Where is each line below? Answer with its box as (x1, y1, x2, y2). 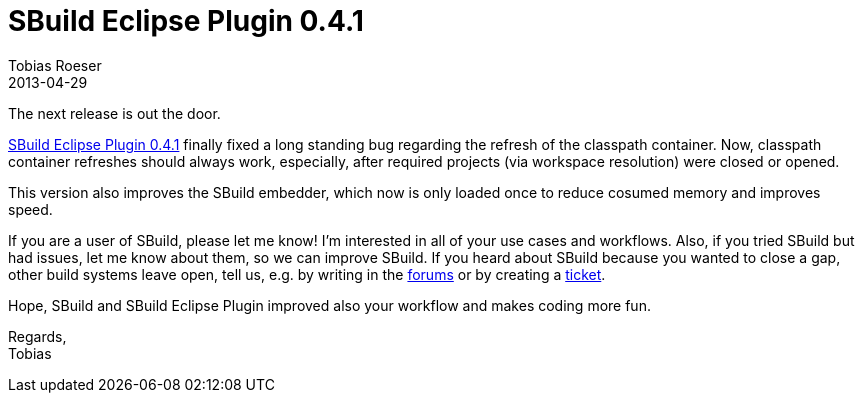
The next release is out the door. (8, 104, 221, 122)
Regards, (8, 327, 67, 345)
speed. (8, 200, 53, 218)
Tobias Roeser (8, 56, 102, 74)
